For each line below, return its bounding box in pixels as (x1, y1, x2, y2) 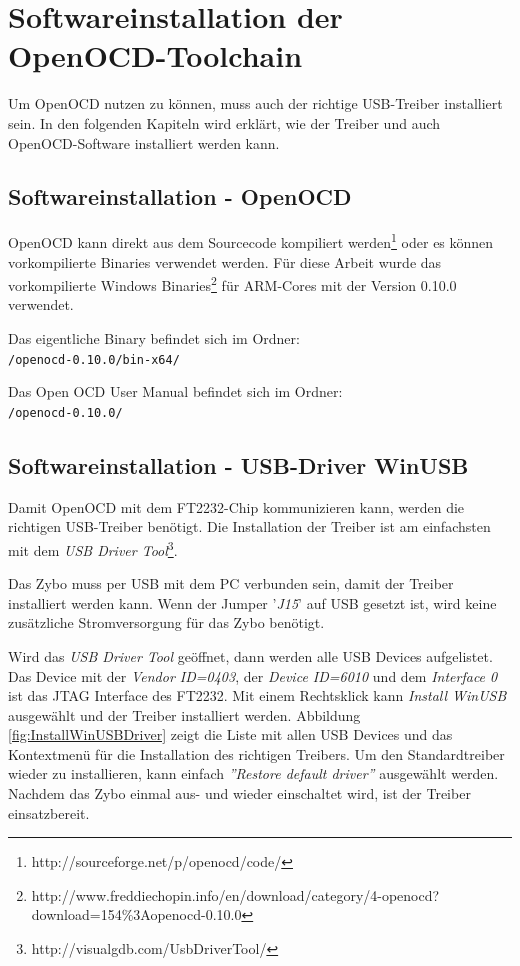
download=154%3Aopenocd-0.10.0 (31, 904, 242, 925)
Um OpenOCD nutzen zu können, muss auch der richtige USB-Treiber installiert (8, 93, 503, 114)
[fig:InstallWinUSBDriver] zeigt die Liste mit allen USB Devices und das (8, 724, 453, 745)
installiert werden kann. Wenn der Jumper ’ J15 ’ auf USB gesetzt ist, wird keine (8, 592, 497, 613)
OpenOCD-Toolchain (8, 35, 303, 76)
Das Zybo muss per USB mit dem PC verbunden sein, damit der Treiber (8, 573, 454, 594)
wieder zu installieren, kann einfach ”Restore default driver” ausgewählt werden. (8, 763, 499, 784)
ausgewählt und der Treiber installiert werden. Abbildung (8, 704, 361, 725)
